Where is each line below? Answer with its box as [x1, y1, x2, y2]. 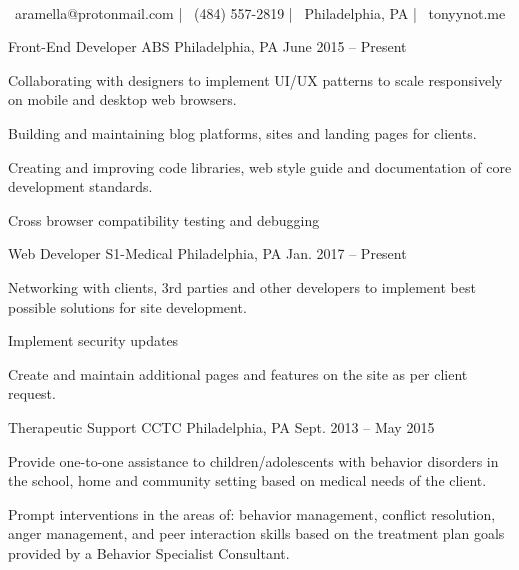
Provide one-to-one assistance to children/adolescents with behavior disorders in [8, 450, 499, 471]
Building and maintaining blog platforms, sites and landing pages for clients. [8, 122, 477, 143]
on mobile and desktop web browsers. [8, 89, 237, 110]
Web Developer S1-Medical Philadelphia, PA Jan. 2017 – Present [8, 243, 407, 264]
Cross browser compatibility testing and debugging [8, 209, 320, 230]
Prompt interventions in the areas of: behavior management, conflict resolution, [8, 503, 496, 524]
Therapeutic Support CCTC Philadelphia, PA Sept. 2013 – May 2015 [8, 416, 435, 437]
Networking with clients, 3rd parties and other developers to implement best [8, 276, 476, 297]
